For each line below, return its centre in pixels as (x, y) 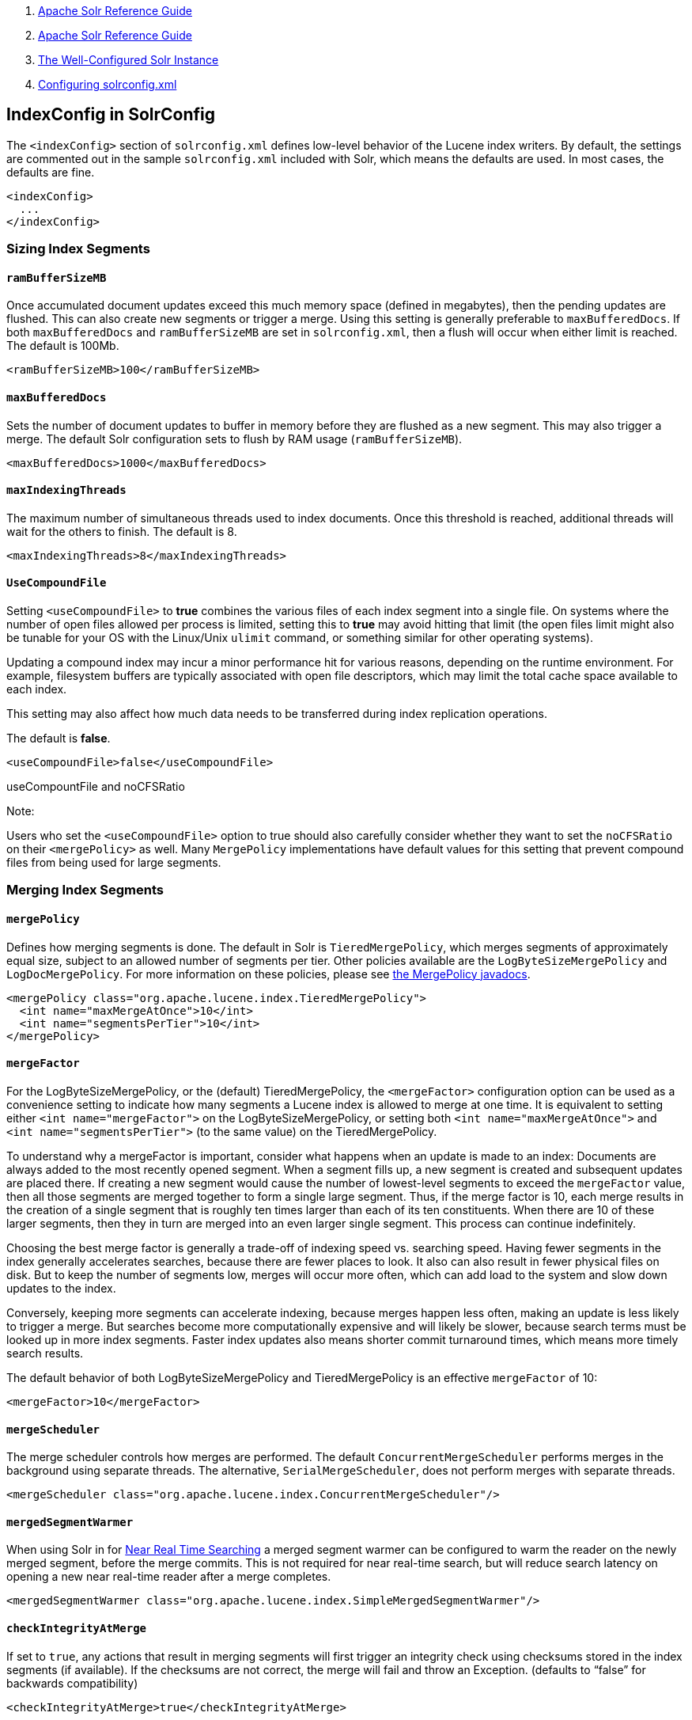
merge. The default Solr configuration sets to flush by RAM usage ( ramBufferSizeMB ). (234, 439)
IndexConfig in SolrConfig (111, 115)
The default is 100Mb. (63, 346)
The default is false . (59, 738)
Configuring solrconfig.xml (108, 84)
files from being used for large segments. (114, 863)
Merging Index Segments (85, 890)
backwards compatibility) (72, 1683)
